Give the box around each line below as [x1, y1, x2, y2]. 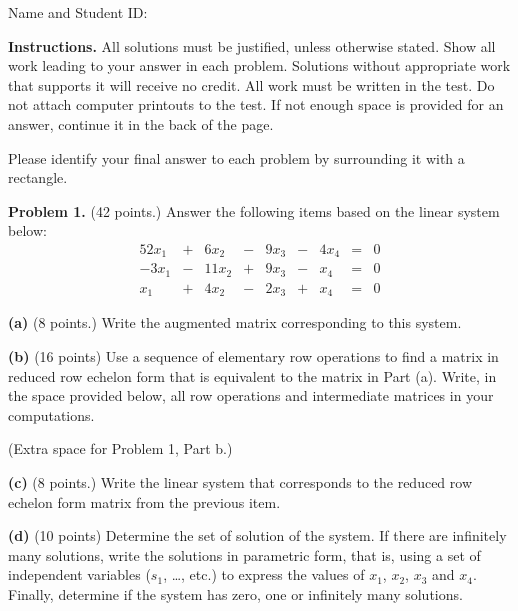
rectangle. [8, 167, 68, 188]
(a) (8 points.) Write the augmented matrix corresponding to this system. [8, 312, 462, 333]
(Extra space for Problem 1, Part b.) [8, 438, 233, 459]
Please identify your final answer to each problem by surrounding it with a [8, 147, 465, 168]
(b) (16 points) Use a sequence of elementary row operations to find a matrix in [8, 345, 499, 366]
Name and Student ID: [8, 2, 148, 22]
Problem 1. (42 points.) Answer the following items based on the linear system [8, 200, 500, 221]
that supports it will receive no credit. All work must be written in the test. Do [8, 74, 495, 95]
